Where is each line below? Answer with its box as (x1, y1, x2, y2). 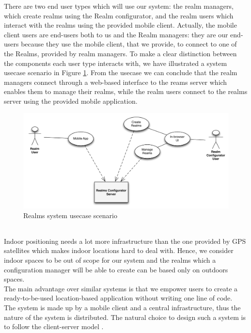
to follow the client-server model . (4, 321, 104, 332)
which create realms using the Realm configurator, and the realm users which (4, 10, 234, 20)
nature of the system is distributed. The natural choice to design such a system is (4, 312, 246, 322)
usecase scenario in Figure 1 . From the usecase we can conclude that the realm (4, 67, 237, 78)
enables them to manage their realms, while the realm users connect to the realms (4, 86, 248, 96)
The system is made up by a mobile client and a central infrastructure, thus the (4, 302, 241, 312)
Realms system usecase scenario (23, 210, 117, 220)
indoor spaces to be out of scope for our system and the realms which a (4, 255, 216, 265)
